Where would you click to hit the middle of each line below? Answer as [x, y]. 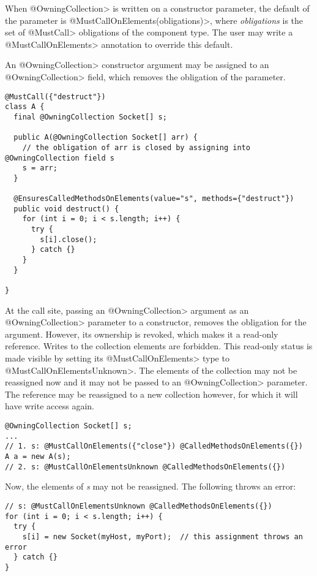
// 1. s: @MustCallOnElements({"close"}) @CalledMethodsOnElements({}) [154, 446]
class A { [25, 107]
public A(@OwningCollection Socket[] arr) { [106, 138]
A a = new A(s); [38, 457]
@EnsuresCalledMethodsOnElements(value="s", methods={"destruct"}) [154, 199]
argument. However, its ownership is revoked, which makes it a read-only [142, 334]
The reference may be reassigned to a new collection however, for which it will [151, 394]
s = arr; [40, 168]
